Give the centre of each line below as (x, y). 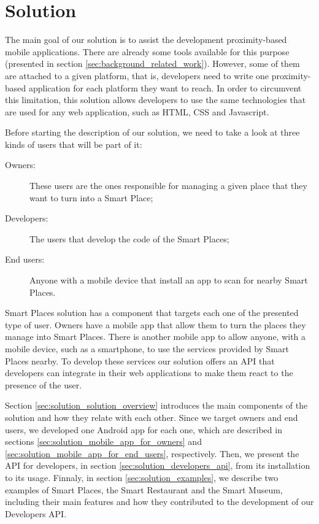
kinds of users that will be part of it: (74, 144)
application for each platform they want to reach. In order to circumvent (165, 87)
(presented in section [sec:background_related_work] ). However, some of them (152, 64)
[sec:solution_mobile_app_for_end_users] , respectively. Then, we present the (152, 453)
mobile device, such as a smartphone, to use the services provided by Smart (147, 349)
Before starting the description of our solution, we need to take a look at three (152, 132)
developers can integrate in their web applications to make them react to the (149, 373)
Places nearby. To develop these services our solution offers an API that (140, 360)
